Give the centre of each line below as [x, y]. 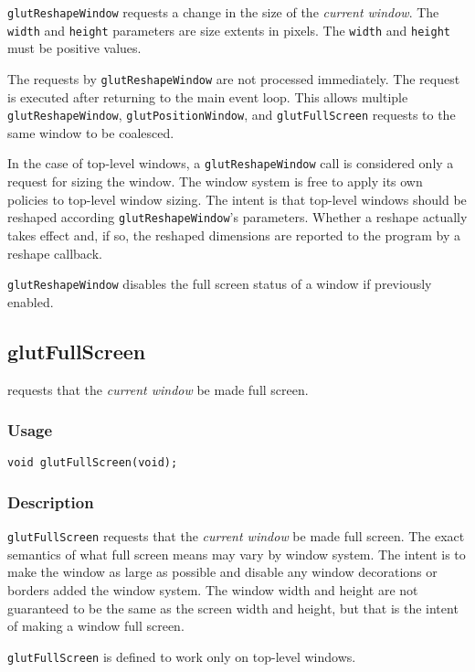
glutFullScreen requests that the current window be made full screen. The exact [236, 536]
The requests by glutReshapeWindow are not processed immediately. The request [234, 78]
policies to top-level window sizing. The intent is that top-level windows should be [237, 199]
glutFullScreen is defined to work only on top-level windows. [182, 656]
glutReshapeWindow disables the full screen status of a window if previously [220, 284]
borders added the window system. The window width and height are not [213, 590]
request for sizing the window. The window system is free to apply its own [215, 181]
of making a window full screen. [96, 626]
